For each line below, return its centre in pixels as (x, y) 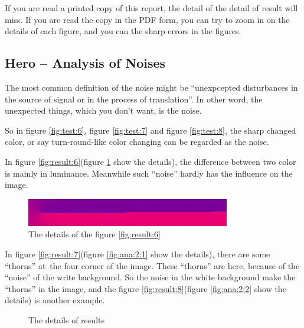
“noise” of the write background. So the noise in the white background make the (150, 277)
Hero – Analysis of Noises (85, 63)
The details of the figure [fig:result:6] (94, 234)
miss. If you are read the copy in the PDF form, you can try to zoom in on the (147, 19)
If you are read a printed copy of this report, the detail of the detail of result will (151, 8)
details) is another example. (55, 300)
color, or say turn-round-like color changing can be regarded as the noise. (137, 142)
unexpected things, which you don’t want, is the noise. (103, 110)
